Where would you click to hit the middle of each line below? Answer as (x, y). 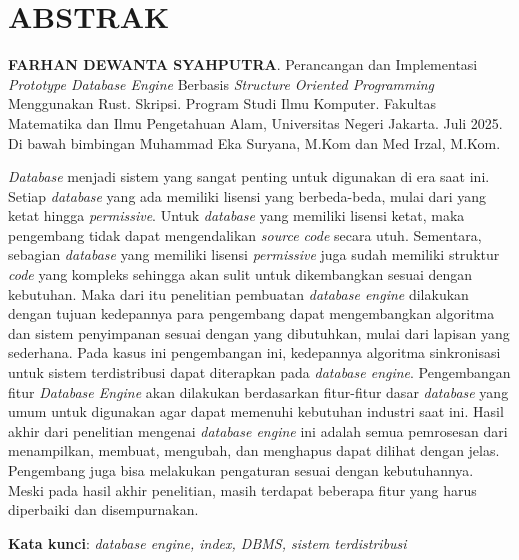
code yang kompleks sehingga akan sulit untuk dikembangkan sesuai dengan (240, 274)
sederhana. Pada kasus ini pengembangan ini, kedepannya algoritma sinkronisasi (254, 352)
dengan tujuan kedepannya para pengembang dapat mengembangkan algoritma (251, 313)
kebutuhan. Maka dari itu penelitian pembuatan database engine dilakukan (238, 293)
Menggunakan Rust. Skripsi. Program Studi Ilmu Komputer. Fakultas (222, 103)
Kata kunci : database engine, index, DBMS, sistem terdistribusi (207, 542)
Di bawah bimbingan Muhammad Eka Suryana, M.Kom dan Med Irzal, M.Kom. (254, 142)
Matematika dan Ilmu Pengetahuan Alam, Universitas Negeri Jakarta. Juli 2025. (255, 122)
